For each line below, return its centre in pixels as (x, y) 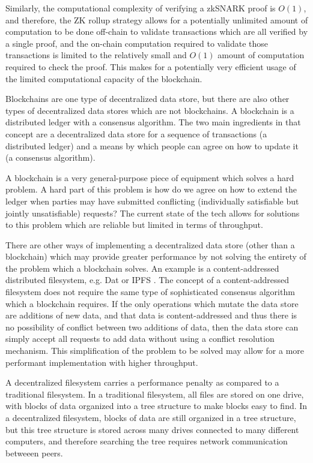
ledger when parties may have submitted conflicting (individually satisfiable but (152, 201)
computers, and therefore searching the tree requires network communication (147, 441)
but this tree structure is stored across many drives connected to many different (152, 429)
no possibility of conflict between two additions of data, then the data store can (152, 327)
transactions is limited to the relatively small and (96, 55)
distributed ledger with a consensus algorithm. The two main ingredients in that (153, 122)
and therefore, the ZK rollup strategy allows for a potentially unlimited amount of (157, 19)
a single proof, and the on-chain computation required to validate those (137, 43)
